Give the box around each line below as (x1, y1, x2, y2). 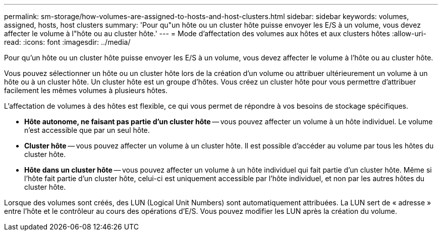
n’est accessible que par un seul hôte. (24, 126, 150, 134)
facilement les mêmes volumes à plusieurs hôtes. (4, 86, 168, 95)
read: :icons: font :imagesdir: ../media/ (4, 38, 131, 46)
